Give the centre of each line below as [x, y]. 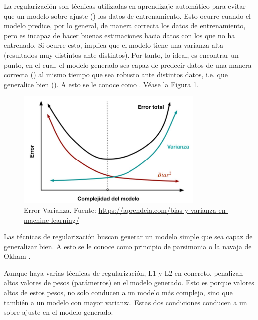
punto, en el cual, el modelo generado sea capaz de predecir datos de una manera [128, 65]
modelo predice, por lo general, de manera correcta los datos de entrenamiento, [125, 26]
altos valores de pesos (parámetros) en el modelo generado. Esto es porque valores [129, 282]
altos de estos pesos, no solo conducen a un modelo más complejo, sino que [118, 292]
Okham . [17, 256]
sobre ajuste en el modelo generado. [59, 312]
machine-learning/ [52, 220]
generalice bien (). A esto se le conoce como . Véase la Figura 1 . [101, 84]
